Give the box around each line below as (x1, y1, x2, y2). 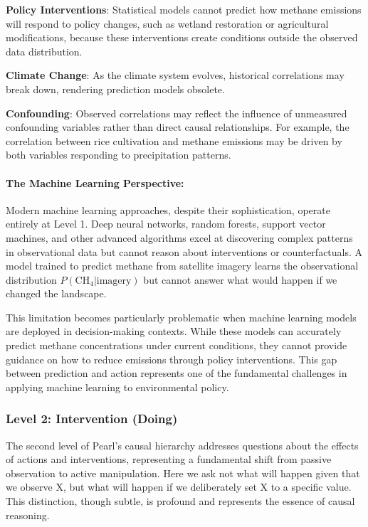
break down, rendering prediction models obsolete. (6, 81, 225, 96)
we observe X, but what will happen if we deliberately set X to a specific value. (6, 479, 352, 494)
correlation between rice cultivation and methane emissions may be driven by (6, 133, 342, 148)
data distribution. (6, 43, 83, 58)
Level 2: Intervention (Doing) (6, 410, 178, 427)
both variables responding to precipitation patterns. (6, 147, 231, 162)
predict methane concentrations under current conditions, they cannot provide (6, 338, 347, 353)
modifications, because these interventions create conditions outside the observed (6, 30, 358, 45)
